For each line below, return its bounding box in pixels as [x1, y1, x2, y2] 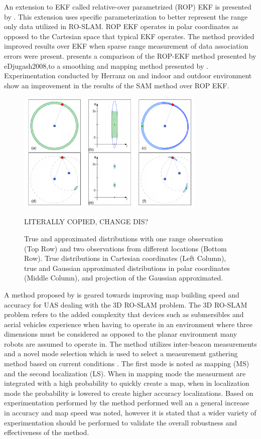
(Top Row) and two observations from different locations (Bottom [24, 243, 227, 253]
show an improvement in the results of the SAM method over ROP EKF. [4, 80, 229, 90]
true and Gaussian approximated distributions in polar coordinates [24, 262, 230, 273]
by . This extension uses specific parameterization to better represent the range [4, 11, 248, 22]
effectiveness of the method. [4, 427, 89, 437]
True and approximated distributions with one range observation [24, 233, 223, 243]
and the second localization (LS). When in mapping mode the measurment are [4, 368, 246, 378]
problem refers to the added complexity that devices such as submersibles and [4, 309, 244, 320]
